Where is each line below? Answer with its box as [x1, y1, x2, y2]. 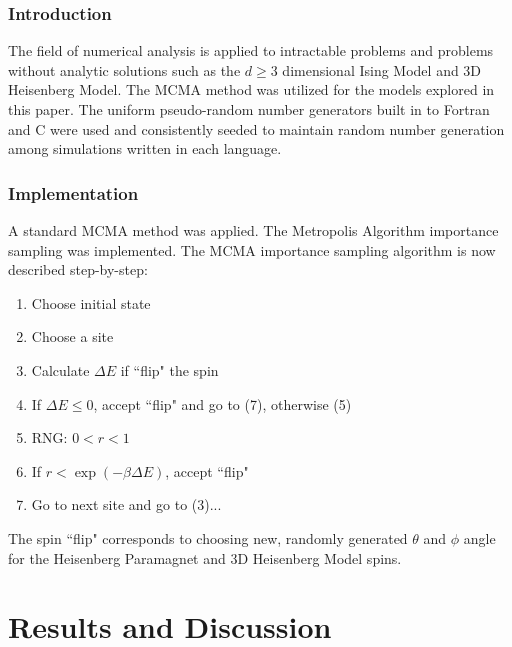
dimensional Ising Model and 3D [282, 59, 482, 80]
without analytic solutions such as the [8, 59, 241, 80]
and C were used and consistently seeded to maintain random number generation [8, 118, 505, 139]
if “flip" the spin [120, 359, 219, 380]
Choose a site [31, 326, 114, 347]
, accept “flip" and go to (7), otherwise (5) [93, 393, 352, 414]
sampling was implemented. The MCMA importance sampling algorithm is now [8, 239, 496, 260]
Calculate [31, 359, 90, 380]
